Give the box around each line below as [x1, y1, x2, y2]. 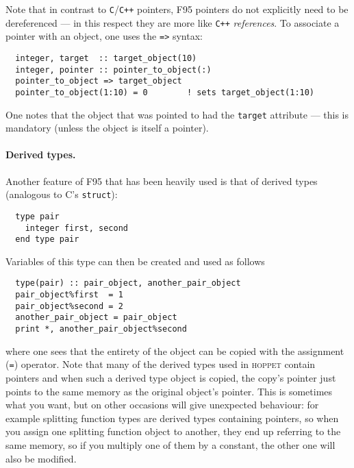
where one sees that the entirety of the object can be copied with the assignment [5, 343, 344, 358]
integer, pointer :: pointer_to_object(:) [15, 64, 212, 75]
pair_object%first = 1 [15, 290, 123, 300]
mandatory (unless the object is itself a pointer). [5, 121, 209, 135]
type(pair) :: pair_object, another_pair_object [15, 278, 241, 288]
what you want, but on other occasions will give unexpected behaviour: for [5, 397, 319, 412]
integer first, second [25, 223, 128, 233]
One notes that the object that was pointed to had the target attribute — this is [5, 107, 349, 121]
